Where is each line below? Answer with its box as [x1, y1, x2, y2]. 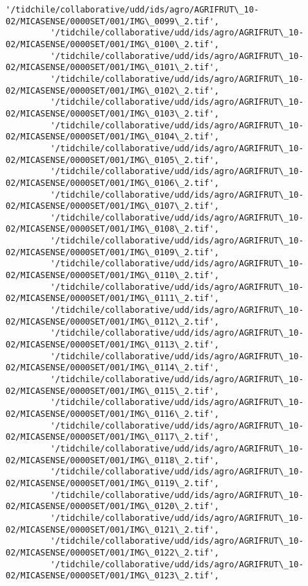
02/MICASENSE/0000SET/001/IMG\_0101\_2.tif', [6, 62, 219, 73]
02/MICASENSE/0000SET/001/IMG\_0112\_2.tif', [6, 316, 219, 327]
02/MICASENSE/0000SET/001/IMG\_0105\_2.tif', [6, 155, 219, 165]
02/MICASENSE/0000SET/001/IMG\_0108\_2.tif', [6, 224, 219, 234]
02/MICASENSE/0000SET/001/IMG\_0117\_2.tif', [6, 432, 219, 442]
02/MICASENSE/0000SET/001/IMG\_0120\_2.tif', [6, 501, 219, 512]
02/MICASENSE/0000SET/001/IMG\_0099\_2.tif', [6, 16, 219, 26]
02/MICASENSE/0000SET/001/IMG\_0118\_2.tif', [6, 455, 219, 465]
